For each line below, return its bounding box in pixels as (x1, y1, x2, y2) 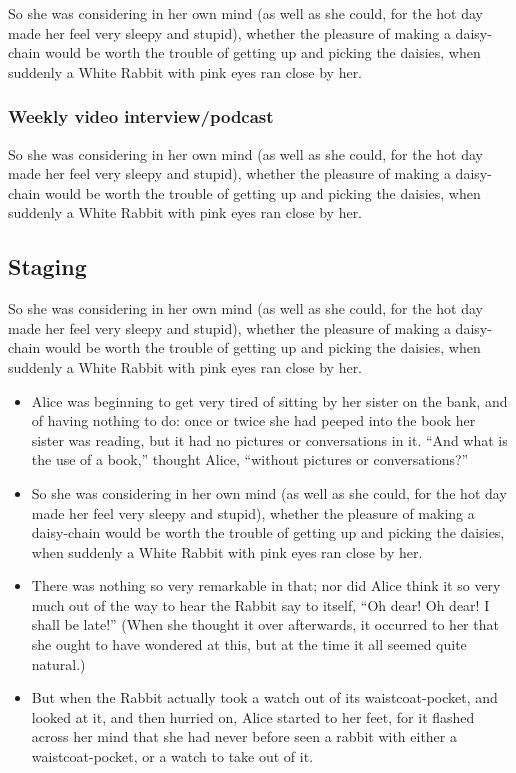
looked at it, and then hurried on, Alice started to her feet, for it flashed (31, 706, 475, 727)
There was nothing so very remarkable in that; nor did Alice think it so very (31, 575, 501, 596)
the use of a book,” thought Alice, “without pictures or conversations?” (31, 449, 469, 470)
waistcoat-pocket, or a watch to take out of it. (31, 746, 314, 767)
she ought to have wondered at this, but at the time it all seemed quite (31, 634, 467, 655)
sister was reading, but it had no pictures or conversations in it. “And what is (31, 429, 508, 450)
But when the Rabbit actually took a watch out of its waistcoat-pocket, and (31, 687, 498, 708)
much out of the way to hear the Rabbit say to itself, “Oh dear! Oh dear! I (31, 594, 490, 615)
